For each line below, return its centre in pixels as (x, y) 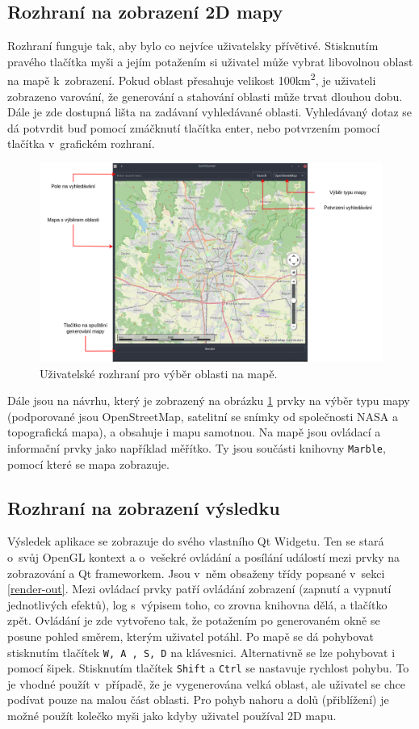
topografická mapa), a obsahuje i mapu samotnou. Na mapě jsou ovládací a (194, 432)
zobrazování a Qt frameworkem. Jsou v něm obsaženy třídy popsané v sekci (196, 573)
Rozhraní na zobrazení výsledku (144, 507)
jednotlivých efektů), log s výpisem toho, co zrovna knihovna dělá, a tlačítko (197, 604)
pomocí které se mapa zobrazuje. (88, 464)
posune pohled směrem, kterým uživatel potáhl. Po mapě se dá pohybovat (191, 636)
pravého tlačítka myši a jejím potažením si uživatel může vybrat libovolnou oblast (210, 61)
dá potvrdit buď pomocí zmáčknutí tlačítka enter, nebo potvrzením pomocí (194, 127)
